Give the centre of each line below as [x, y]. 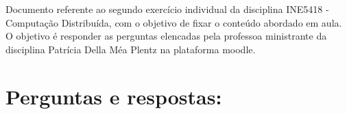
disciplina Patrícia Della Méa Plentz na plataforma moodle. [131, 49]
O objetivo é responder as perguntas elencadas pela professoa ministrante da [166, 36]
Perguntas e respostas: [114, 96]
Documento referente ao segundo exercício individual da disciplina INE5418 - [167, 9]
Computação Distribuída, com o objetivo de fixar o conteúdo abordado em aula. [174, 22]
